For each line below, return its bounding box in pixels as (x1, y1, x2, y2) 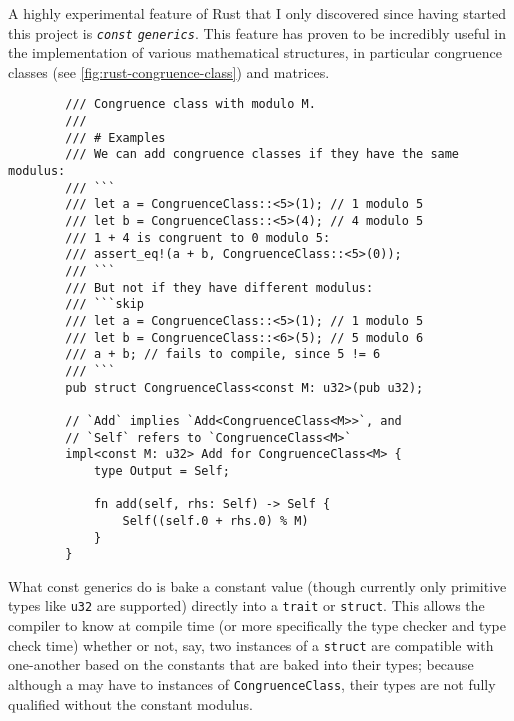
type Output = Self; (93, 463, 230, 478)
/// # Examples (65, 130, 166, 145)
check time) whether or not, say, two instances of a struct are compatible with (8, 634, 494, 655)
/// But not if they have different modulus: (65, 280, 374, 295)
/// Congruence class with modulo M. (65, 97, 316, 112)
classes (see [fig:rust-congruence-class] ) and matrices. (8, 61, 330, 82)
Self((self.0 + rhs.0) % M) (122, 513, 309, 528)
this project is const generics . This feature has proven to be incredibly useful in (8, 22, 507, 43)
